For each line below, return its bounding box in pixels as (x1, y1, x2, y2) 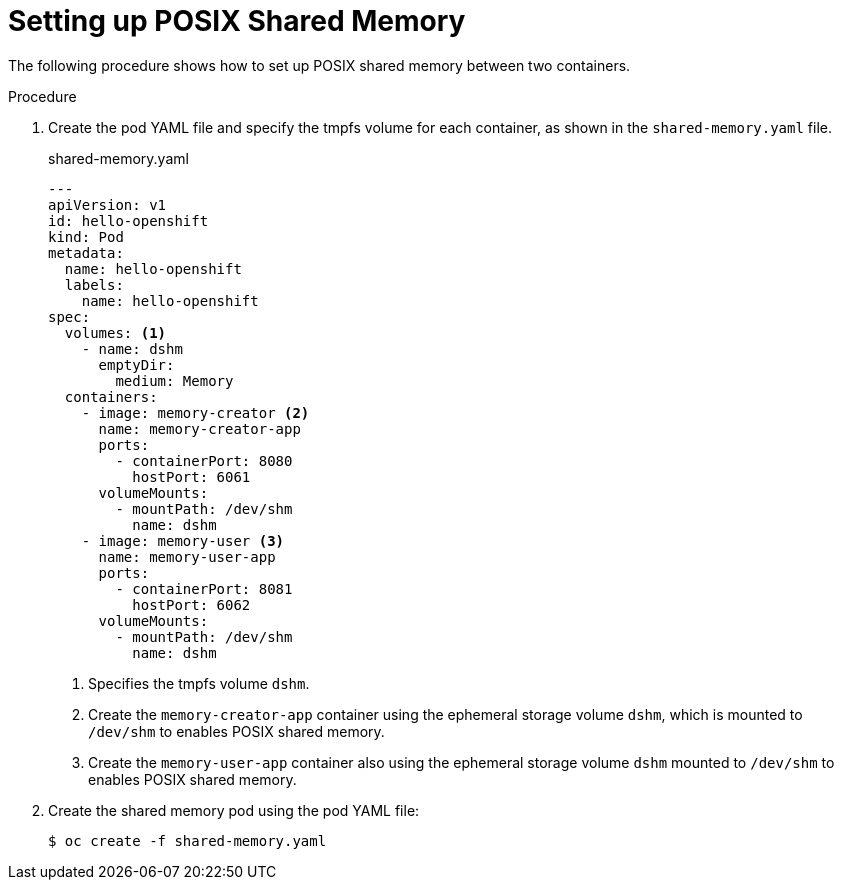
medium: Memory (115, 372, 234, 389)
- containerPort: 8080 (115, 452, 293, 469)
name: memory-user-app (98, 548, 276, 565)
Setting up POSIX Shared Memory (8, 4, 466, 38)
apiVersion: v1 (48, 196, 167, 213)
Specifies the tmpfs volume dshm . (88, 674, 310, 692)
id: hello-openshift (48, 212, 209, 229)
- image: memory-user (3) (81, 532, 285, 549)
